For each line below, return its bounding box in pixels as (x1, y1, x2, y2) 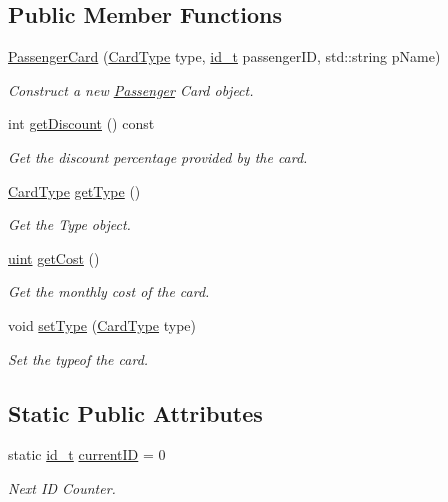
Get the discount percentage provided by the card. (8, 146, 308, 167)
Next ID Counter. (8, 477, 116, 498)
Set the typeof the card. (8, 348, 149, 369)
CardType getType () (8, 180, 141, 201)
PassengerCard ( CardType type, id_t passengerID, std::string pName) (8, 46, 441, 67)
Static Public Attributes (8, 397, 263, 428)
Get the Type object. (8, 214, 131, 235)
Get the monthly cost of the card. (8, 281, 210, 302)
